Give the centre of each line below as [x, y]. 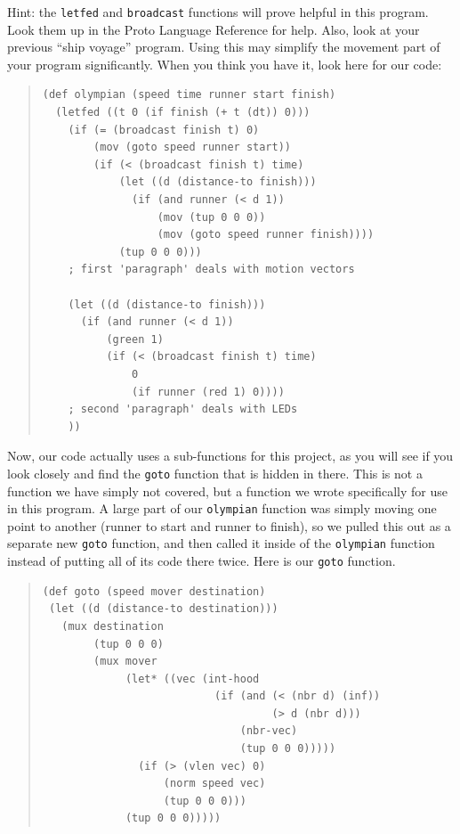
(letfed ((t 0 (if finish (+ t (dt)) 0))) [183, 113]
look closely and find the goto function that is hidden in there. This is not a [215, 473]
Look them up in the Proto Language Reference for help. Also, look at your [214, 29]
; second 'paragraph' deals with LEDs [183, 409]
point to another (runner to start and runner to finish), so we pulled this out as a [229, 525]
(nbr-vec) [269, 731]
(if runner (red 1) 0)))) [208, 392]
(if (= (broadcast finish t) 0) [164, 130]
